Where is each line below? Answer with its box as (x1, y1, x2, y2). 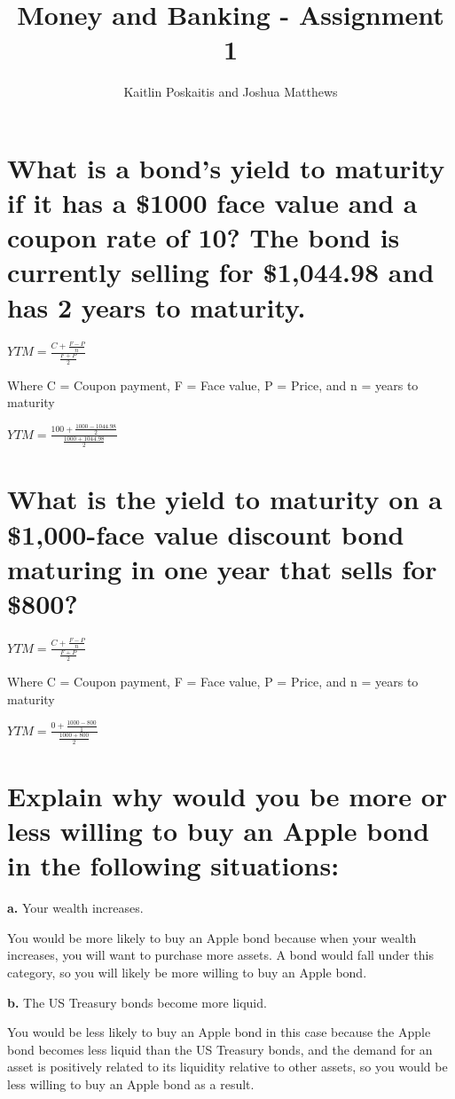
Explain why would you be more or (7, 777, 448, 813)
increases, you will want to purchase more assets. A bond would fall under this (7, 946, 434, 964)
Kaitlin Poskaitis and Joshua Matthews (123, 82, 338, 101)
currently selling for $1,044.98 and (7, 254, 435, 290)
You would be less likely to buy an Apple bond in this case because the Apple (7, 1023, 431, 1041)
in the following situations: (7, 847, 340, 883)
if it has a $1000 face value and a (7, 184, 418, 221)
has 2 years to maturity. (7, 288, 306, 325)
